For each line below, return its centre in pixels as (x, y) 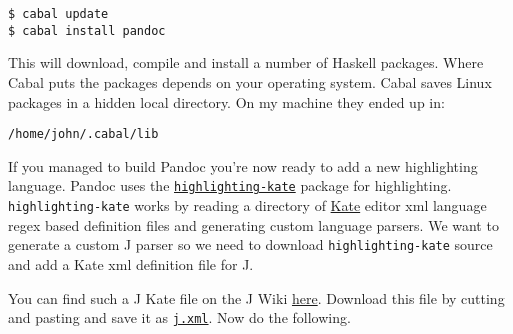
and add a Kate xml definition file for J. (131, 263)
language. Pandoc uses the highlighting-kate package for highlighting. (230, 185)
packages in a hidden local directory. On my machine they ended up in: (226, 101)
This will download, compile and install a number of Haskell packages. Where (246, 62)
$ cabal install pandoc (87, 30)
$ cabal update (58, 14)
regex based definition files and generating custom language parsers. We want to (253, 224)
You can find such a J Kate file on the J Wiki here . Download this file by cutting (256, 297)
